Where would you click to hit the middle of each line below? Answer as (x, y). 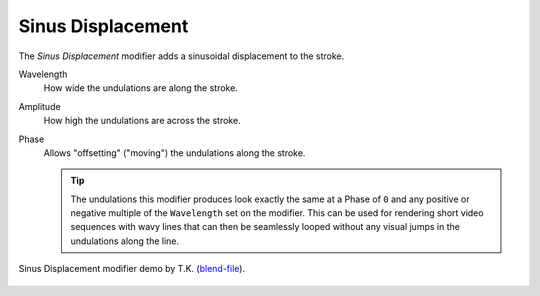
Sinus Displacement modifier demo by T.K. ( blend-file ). (131, 269)
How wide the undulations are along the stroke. (141, 88)
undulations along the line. (125, 241)
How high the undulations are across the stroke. (142, 121)
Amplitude (39, 106)
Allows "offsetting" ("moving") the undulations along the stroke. (174, 152)
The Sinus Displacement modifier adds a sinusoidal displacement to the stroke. (181, 56)
